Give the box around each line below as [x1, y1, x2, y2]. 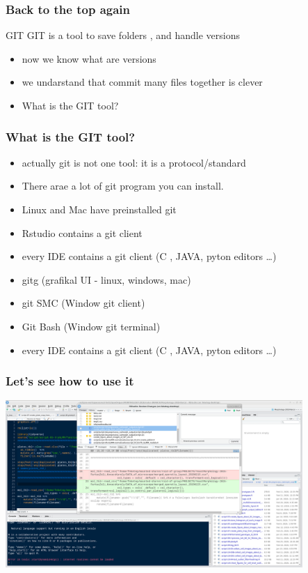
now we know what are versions [22, 51, 156, 66]
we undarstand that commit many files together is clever [22, 75, 263, 89]
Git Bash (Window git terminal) [22, 319, 161, 333]
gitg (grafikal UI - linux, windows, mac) [22, 272, 191, 286]
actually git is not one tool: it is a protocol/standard [22, 155, 246, 169]
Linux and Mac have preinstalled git [22, 202, 177, 216]
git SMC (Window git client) [22, 296, 145, 310]
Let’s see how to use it [6, 372, 134, 390]
